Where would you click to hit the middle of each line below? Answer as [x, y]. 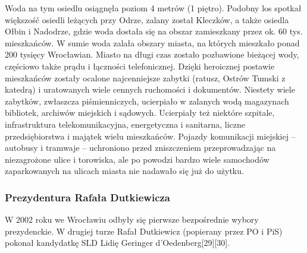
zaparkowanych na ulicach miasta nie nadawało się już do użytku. [124, 171]
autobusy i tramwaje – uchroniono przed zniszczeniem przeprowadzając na [140, 148]
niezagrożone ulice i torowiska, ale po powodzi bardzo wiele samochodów [137, 159]
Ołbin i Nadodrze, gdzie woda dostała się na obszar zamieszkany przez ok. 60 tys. [154, 31]
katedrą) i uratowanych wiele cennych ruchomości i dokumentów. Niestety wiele [150, 89]
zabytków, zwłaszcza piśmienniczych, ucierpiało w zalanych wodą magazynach [147, 101]
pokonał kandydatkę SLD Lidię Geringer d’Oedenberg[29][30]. [118, 243]
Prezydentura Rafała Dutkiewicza [87, 197]
